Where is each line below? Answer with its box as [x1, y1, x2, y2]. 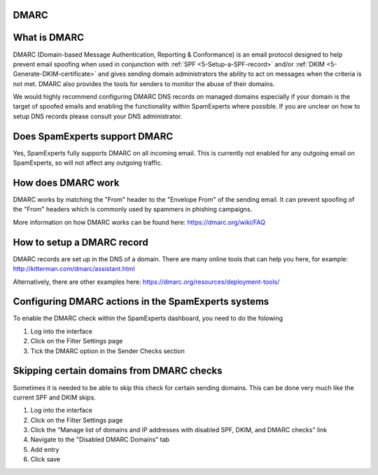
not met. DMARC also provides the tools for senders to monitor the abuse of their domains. [13, 79, 275, 88]
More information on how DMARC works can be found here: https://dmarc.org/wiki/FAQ [13, 218, 266, 226]
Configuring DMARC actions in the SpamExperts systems [13, 296, 269, 308]
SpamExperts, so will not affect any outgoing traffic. [13, 158, 163, 167]
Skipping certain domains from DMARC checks [13, 365, 223, 377]
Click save [30, 455, 61, 464]
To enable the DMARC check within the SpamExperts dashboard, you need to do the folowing [13, 314, 283, 322]
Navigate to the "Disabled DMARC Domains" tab [30, 435, 169, 444]
